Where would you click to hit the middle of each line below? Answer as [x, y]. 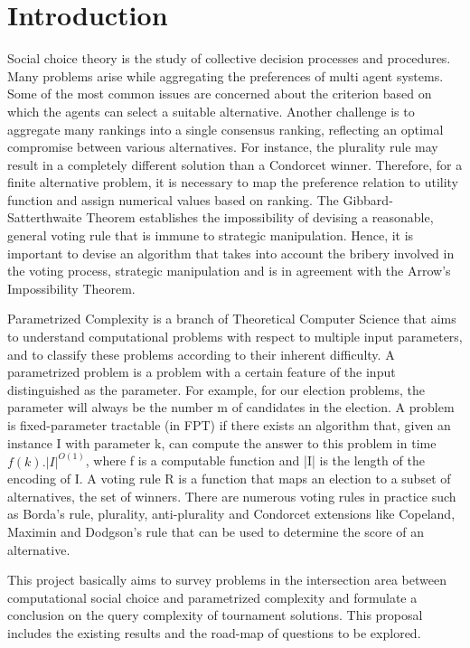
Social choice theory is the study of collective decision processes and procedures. [229, 58]
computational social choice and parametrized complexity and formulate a [212, 597]
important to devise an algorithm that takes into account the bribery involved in [231, 253]
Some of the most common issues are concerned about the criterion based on [220, 94]
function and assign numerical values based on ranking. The [173, 199]
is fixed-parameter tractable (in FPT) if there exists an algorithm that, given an [229, 425]
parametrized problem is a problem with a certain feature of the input [202, 372]
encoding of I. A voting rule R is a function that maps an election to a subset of [229, 479]
